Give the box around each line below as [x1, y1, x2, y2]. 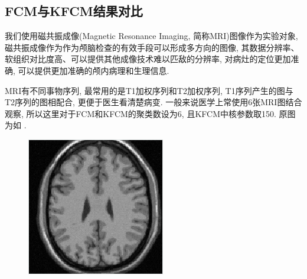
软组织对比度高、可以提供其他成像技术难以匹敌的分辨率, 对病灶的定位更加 [5, 53, 291, 65]
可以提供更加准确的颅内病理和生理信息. [18, 64, 169, 76]
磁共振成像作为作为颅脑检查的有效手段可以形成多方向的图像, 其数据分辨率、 [5, 41, 299, 53]
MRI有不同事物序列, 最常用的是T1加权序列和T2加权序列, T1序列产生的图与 [5, 84, 293, 96]
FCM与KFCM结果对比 [5, 2, 143, 20]
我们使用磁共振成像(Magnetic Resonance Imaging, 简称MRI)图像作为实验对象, [5, 30, 298, 42]
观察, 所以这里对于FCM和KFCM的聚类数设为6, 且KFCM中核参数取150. [5, 107, 276, 119]
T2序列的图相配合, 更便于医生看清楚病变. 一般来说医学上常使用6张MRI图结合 [5, 96, 302, 108]
